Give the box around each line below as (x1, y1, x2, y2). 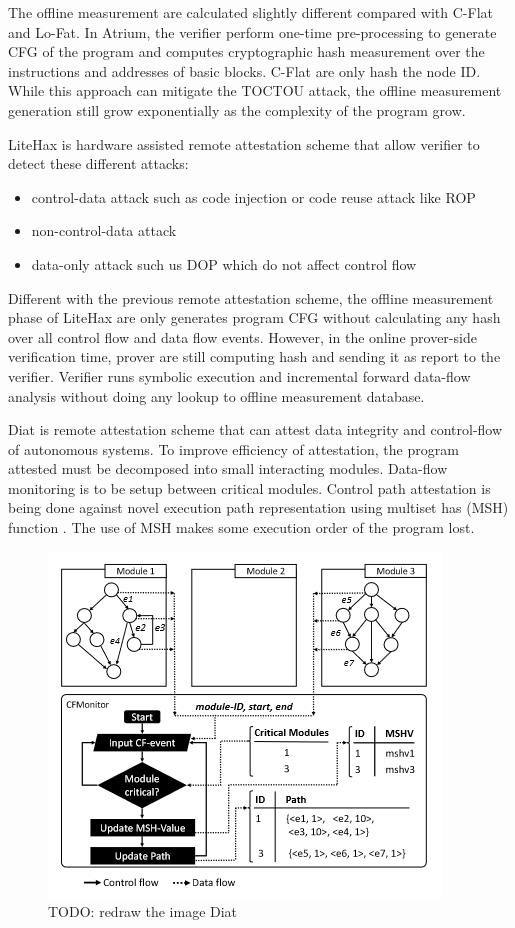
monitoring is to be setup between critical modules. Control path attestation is (8, 477, 491, 498)
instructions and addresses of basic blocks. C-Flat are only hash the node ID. (8, 60, 481, 81)
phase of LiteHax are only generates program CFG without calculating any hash (8, 307, 501, 328)
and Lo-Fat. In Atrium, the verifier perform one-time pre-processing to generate (8, 21, 497, 42)
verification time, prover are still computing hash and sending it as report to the (8, 346, 501, 367)
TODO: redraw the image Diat (48, 901, 238, 922)
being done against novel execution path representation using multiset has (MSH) (8, 497, 509, 518)
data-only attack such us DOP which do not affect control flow (31, 253, 417, 274)
